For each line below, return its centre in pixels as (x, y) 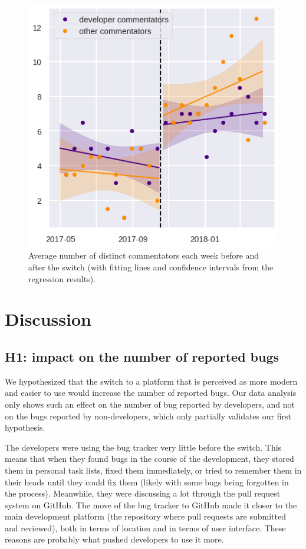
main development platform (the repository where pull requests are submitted (145, 516)
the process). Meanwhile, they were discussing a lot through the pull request (143, 493)
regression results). (62, 278)
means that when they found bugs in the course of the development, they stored (149, 459)
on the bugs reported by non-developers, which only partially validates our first (148, 416)
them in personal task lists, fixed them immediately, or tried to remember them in (153, 470)
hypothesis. (25, 427)
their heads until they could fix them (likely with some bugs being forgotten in (147, 482)
